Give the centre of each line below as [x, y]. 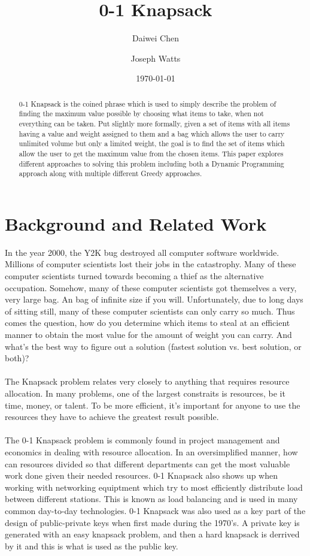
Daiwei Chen [156, 38]
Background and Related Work [136, 223]
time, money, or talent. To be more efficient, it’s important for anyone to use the [153, 405]
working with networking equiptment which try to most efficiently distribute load [154, 487]
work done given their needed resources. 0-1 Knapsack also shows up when [141, 475]
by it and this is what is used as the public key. [92, 546]
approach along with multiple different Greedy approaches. [110, 173]
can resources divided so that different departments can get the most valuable [148, 463]
